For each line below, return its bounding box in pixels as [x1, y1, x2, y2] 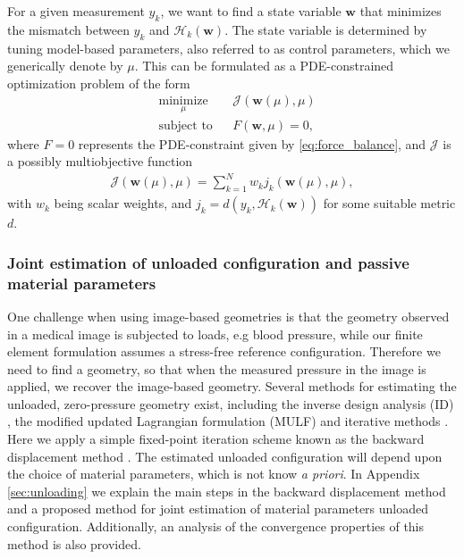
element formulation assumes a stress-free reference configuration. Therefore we [7, 342, 441, 361]
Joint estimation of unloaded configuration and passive [7, 251, 409, 273]
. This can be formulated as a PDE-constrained [134, 56, 394, 75]
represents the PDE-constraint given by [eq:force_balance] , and [78, 134, 426, 153]
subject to [158, 119, 213, 132]
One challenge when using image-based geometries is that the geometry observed [7, 306, 450, 325]
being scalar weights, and [54, 194, 192, 213]
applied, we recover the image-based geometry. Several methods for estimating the [7, 377, 457, 396]
